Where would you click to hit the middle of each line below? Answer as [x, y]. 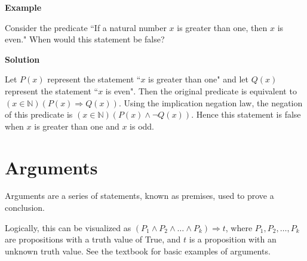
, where [239, 227]
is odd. [142, 126]
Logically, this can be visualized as [68, 227]
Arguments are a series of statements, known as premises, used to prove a [139, 196]
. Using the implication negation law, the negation [211, 102]
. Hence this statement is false [246, 114]
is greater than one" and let [198, 79]
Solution [22, 59]
